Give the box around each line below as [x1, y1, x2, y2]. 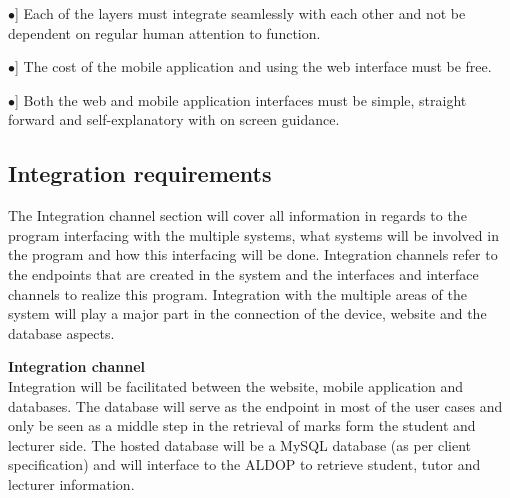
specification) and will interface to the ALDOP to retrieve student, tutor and [8, 454, 481, 475]
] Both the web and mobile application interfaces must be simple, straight [15, 89, 467, 110]
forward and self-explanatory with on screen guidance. [8, 109, 340, 130]
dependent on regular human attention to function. [8, 22, 321, 43]
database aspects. [8, 322, 115, 343]
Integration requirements [8, 158, 272, 189]
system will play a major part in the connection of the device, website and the [8, 303, 487, 324]
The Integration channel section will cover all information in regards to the [8, 205, 467, 226]
